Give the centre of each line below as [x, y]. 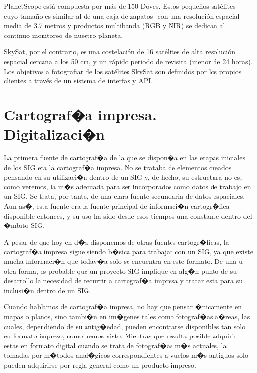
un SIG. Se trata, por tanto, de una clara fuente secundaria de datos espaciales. [125, 196]
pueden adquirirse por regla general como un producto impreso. [100, 364]
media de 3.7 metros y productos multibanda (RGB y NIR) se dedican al [115, 25]
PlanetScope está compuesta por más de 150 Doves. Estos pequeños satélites [120, 6]
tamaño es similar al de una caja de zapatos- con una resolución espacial [130, 16]
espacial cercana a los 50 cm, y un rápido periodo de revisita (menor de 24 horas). [128, 61]
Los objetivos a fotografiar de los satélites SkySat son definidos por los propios [123, 71]
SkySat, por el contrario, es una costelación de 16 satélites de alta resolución [120, 52]
